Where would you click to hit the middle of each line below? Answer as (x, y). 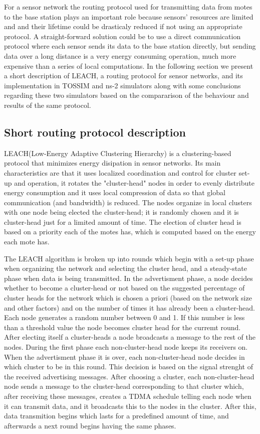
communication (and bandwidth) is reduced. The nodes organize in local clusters (128, 202)
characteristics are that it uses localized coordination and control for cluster (120, 172)
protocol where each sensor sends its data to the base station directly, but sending (130, 46)
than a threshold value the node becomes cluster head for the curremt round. (122, 327)
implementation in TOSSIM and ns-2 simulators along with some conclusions (122, 85)
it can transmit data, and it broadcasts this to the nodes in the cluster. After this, (130, 406)
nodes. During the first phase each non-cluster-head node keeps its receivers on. (126, 347)
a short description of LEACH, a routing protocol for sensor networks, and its (123, 76)
